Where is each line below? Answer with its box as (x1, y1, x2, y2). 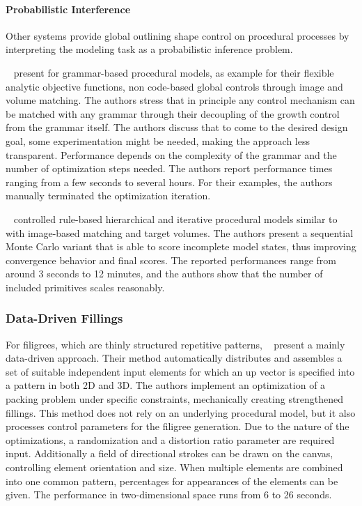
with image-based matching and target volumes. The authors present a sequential (6, 225, 354, 240)
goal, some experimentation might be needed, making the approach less (6, 133, 310, 148)
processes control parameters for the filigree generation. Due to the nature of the (6, 419, 349, 434)
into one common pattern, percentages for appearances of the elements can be (6, 473, 338, 488)
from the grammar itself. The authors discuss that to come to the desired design (6, 120, 348, 135)
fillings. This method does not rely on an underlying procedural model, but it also (6, 405, 356, 420)
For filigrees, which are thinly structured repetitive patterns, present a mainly (6, 337, 345, 351)
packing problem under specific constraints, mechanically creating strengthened (6, 392, 344, 406)
